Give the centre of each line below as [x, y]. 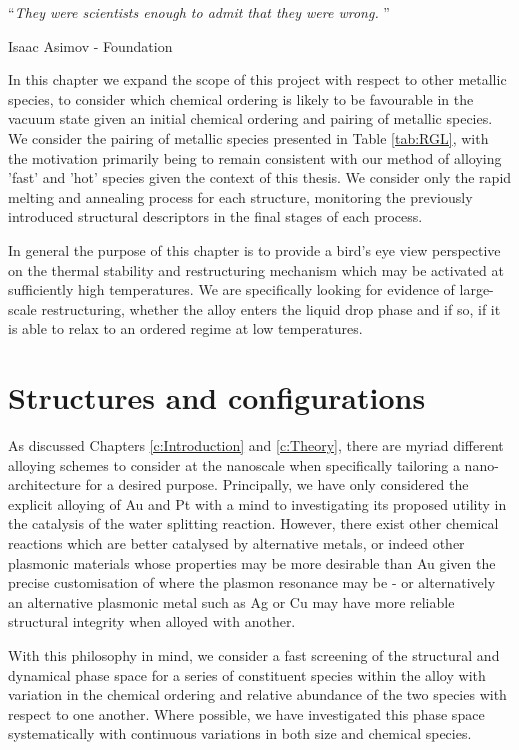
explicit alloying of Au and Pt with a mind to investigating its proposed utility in [257, 503]
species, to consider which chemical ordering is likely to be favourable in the [241, 98]
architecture [44, 484]
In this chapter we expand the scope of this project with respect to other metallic [257, 79]
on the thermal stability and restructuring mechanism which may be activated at [256, 269]
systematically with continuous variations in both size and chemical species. [240, 733]
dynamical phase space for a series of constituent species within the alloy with [247, 674]
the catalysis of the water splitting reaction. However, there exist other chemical [253, 523]
